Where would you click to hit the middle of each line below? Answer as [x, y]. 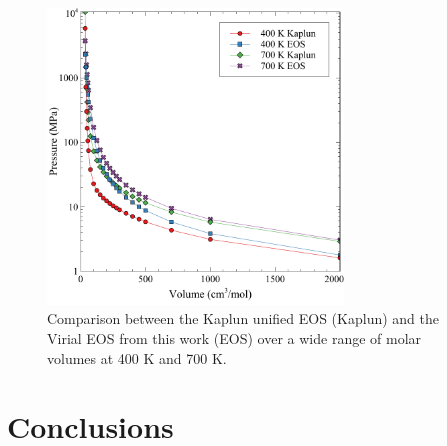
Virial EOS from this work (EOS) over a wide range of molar [234, 337]
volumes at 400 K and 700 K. [137, 357]
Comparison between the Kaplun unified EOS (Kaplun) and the [243, 318]
